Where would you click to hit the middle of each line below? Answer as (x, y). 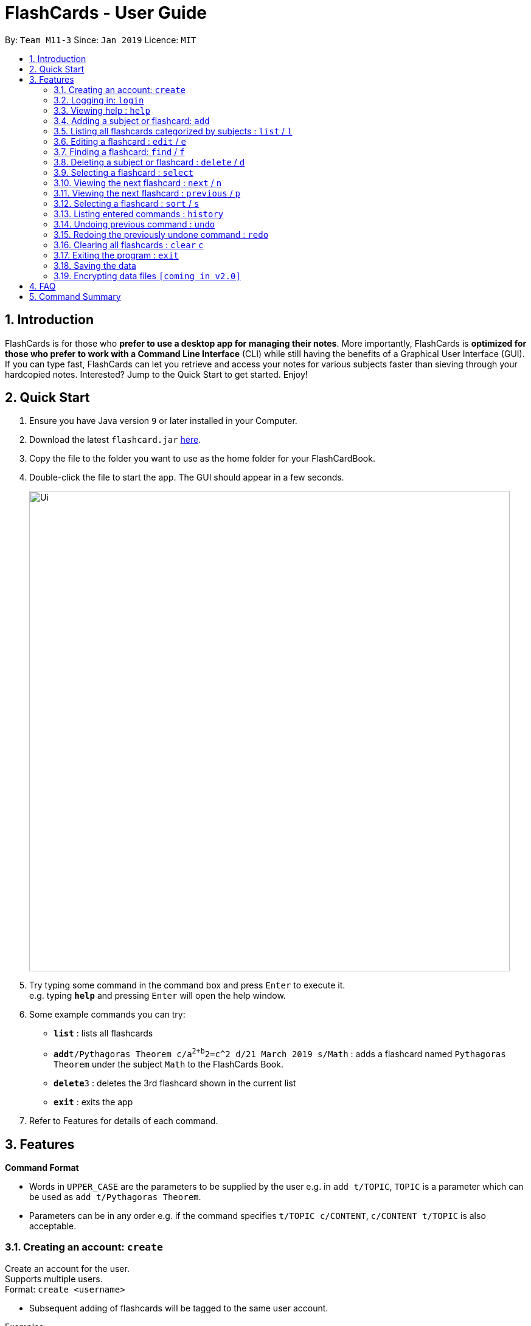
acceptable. (53, 1226)
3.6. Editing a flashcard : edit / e (120, 141)
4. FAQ (43, 286)
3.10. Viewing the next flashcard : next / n (138, 182)
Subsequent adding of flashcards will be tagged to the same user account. (179, 1308)
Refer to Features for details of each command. (124, 1121)
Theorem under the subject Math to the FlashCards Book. (168, 1064)
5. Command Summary (75, 296)
